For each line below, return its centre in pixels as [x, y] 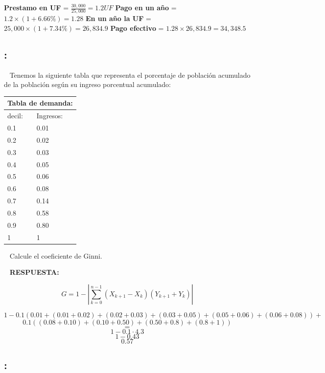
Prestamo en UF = [36, 7]
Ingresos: [50, 116]
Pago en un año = [146, 7]
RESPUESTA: [34, 272]
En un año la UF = [118, 18]
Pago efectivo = [137, 28]
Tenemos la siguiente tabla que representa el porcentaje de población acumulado [130, 75]
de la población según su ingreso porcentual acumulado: [87, 84]
